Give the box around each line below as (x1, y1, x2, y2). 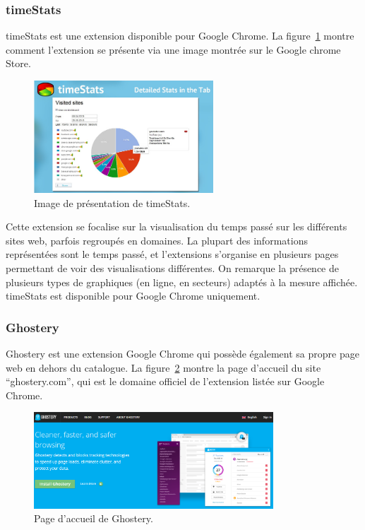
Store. (6, 56, 31, 71)
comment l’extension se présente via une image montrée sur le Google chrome (6, 42, 341, 57)
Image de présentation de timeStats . (34, 195, 191, 210)
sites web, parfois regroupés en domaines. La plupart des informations (6, 232, 308, 247)
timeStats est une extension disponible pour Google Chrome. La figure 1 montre (6, 28, 354, 43)
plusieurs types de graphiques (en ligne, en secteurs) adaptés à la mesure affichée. (6, 274, 358, 289)
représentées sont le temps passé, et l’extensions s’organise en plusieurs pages (6, 247, 339, 261)
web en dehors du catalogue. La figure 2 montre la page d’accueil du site (6, 360, 321, 375)
